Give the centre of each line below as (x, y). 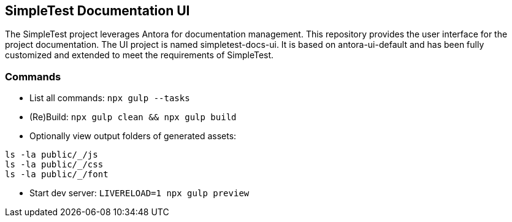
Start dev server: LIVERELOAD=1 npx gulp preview (139, 193)
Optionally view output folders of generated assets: (133, 136)
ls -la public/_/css (54, 165)
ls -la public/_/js (52, 155)
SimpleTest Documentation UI (97, 11)
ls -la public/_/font (57, 174)
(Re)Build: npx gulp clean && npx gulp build (133, 117)
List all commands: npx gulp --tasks (110, 98)
